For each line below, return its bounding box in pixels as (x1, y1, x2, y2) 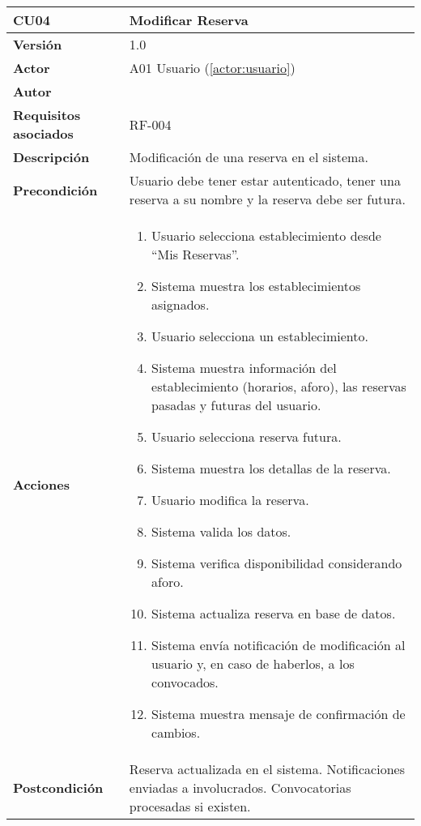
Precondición (13, 180, 98, 199)
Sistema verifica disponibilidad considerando (151, 554, 402, 572)
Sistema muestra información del (151, 358, 337, 377)
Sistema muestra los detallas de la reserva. (151, 459, 391, 477)
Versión (13, 35, 62, 53)
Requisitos (13, 105, 81, 124)
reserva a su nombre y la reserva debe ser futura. (129, 190, 406, 208)
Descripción (13, 148, 90, 166)
